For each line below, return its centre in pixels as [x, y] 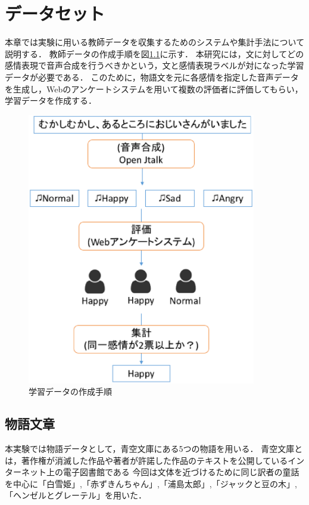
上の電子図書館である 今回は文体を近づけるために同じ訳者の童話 [173, 472]
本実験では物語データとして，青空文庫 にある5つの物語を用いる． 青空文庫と [154, 449]
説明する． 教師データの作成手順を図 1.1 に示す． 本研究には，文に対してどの [154, 53]
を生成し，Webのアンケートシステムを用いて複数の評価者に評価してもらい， [154, 89]
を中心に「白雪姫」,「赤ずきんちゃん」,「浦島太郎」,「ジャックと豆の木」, [151, 483]
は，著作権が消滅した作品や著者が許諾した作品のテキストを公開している [146, 460]
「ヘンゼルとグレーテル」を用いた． [76, 495]
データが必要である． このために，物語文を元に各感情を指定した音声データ [152, 77]
